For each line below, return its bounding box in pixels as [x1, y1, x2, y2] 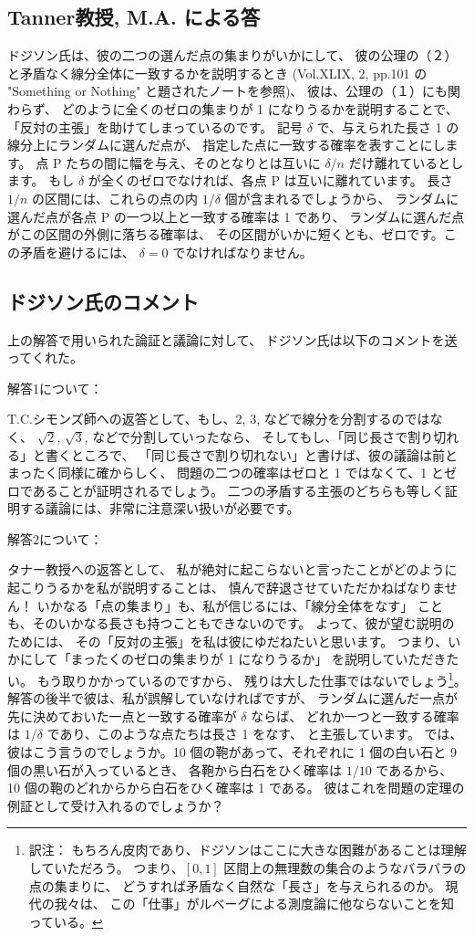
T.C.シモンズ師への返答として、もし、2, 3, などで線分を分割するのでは [7, 409, 430, 428]
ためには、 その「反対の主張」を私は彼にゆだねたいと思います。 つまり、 [7, 631, 448, 650]
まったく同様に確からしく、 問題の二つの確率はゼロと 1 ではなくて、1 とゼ [7, 463, 457, 482]
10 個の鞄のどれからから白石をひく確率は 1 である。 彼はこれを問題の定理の [7, 778, 465, 797]
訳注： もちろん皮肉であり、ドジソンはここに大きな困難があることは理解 [28, 840, 467, 859]
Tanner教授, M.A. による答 [7, 3, 261, 31]
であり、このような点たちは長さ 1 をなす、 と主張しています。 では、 [46, 724, 463, 743]
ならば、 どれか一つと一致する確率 [251, 706, 459, 725]
